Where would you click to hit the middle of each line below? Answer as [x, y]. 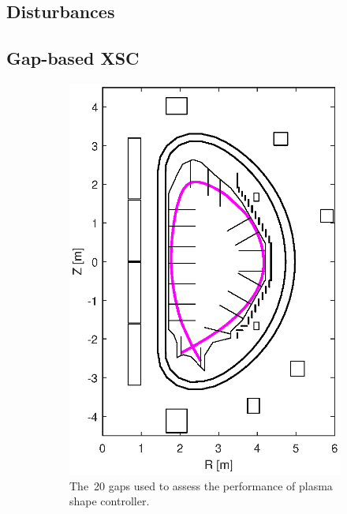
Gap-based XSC [73, 58]
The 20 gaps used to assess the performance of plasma [201, 485]
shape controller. [110, 501]
